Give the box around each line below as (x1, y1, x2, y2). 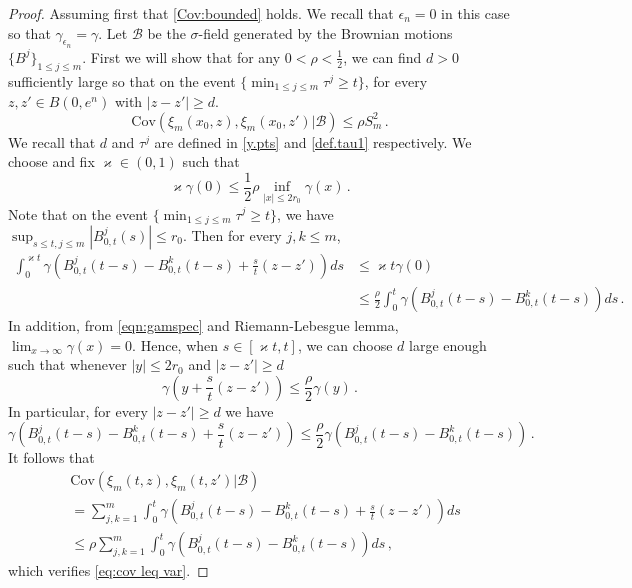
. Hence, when (132, 334, 219, 355)
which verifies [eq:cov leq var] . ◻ (8, 560, 209, 581)
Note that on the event (8, 203, 148, 224)
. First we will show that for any (82, 46, 281, 67)
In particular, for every (8, 400, 148, 421)
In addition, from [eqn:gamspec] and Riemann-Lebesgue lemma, (8, 315, 399, 336)
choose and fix (8, 151, 95, 172)
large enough (409, 334, 487, 355)
